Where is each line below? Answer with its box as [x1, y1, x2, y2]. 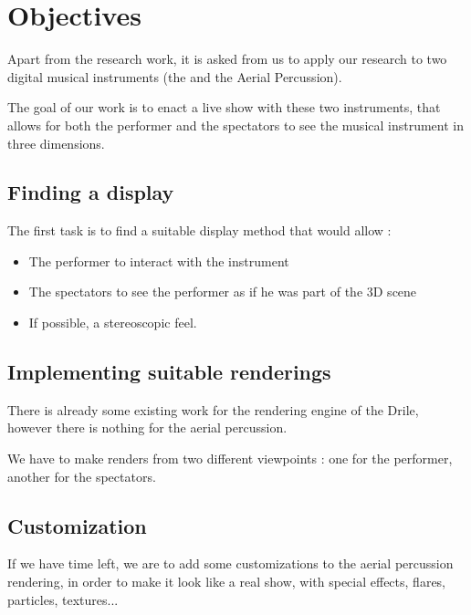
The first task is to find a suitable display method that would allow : [7, 221, 392, 240]
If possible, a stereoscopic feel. [28, 313, 197, 332]
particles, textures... [7, 589, 119, 609]
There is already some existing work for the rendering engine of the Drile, [7, 400, 419, 419]
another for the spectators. [7, 466, 156, 485]
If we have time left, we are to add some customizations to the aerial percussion [7, 554, 454, 573]
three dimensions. [7, 133, 105, 152]
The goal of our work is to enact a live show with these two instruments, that [7, 98, 441, 117]
